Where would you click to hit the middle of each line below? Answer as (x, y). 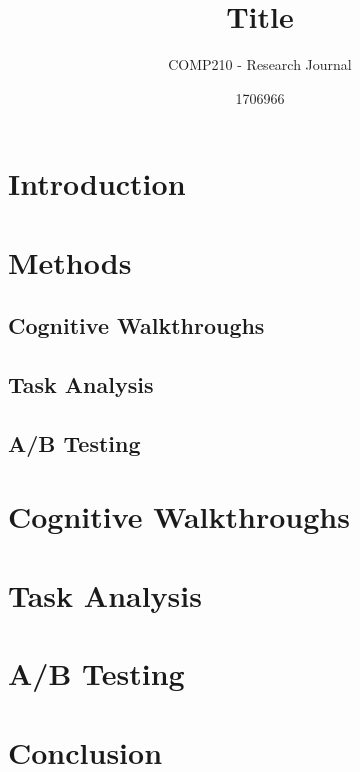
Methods (70, 261)
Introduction (97, 183)
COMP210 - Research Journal (260, 64)
